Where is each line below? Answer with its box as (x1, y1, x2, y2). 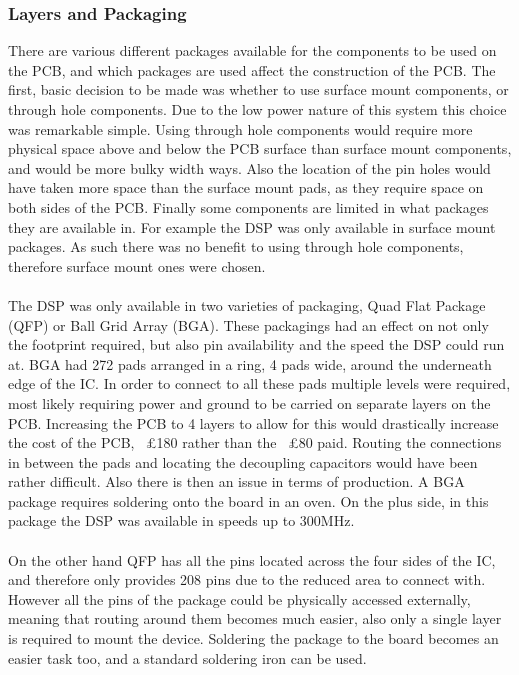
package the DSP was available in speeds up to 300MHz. (8, 510, 355, 531)
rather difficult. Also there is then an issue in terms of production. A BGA (8, 471, 465, 492)
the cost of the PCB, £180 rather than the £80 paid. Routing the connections (8, 432, 502, 453)
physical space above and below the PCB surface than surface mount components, (8, 138, 512, 159)
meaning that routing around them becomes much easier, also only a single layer (8, 608, 502, 629)
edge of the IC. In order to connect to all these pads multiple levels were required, (8, 373, 511, 394)
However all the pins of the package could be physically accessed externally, (8, 588, 471, 609)
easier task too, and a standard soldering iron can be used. (8, 647, 367, 668)
